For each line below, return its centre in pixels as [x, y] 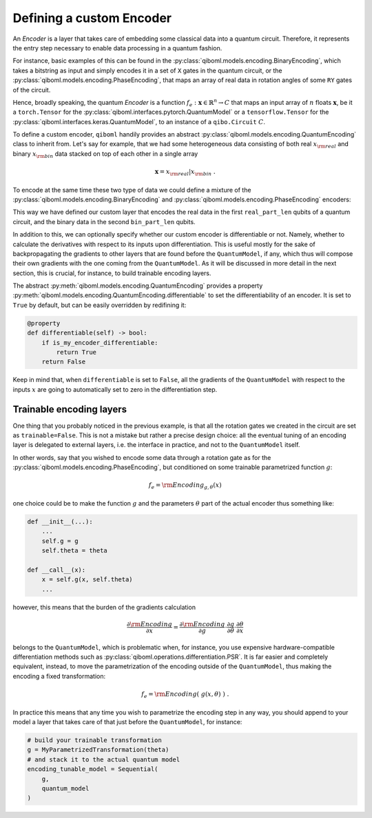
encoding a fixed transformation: [59, 676]
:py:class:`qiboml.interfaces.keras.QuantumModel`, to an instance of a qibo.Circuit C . [139, 121]
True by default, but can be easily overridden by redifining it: [100, 305]
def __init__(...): [60, 521]
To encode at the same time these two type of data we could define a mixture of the [132, 190]
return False [64, 362]
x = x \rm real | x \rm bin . [185, 172]
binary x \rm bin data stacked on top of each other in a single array [105, 154]
